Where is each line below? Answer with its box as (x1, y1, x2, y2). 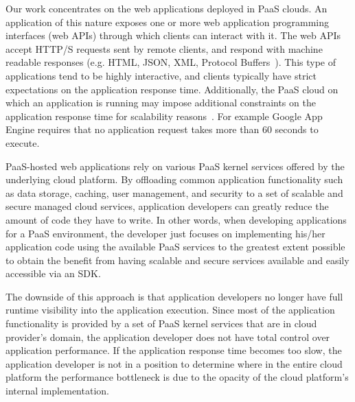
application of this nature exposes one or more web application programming (5, 14, 330, 29)
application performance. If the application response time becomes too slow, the (5, 343, 342, 357)
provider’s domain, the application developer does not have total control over (5, 329, 330, 344)
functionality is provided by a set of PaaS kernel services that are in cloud (5, 316, 317, 331)
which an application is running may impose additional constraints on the (5, 95, 316, 110)
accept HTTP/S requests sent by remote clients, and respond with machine (5, 41, 323, 56)
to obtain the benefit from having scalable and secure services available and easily (5, 252, 350, 267)
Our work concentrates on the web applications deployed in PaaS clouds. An (5, 1, 328, 15)
